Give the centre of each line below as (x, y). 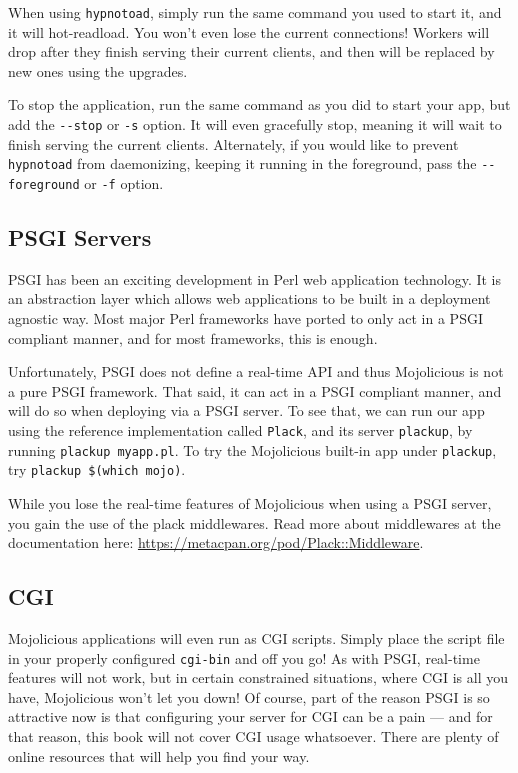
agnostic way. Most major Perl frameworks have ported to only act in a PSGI (245, 317)
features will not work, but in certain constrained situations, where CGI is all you (258, 677)
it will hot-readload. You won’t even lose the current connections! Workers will (249, 31)
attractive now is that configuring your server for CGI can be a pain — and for (250, 716)
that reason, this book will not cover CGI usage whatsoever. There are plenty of (253, 735)
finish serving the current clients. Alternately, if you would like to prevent (233, 143)
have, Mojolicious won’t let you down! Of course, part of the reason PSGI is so (249, 696)
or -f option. (124, 182)
